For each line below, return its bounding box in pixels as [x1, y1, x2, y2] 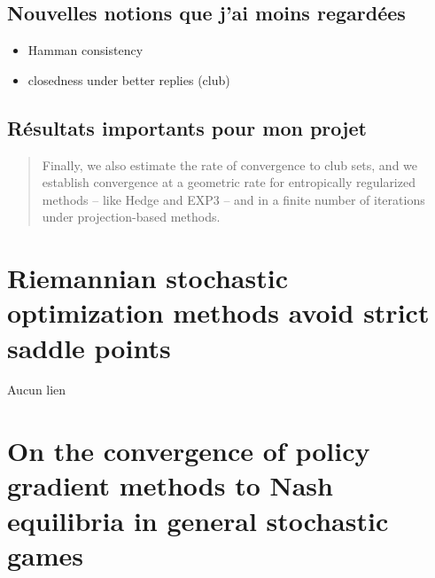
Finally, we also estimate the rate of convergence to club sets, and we [42, 155, 418, 174]
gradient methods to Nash [7, 467, 333, 504]
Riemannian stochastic [7, 260, 288, 296]
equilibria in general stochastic [7, 502, 389, 538]
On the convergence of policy [7, 433, 370, 469]
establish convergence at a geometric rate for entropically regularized [42, 173, 416, 191]
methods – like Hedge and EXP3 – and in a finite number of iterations [42, 190, 425, 208]
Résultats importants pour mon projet [7, 113, 367, 141]
